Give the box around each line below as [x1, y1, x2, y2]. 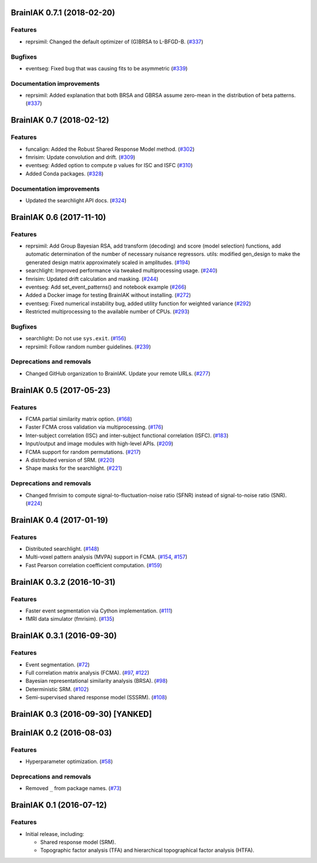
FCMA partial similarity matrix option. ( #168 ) [25, 415, 132, 422]
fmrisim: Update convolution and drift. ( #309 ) [25, 153, 136, 161]
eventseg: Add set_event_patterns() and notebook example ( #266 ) [25, 283, 187, 290]
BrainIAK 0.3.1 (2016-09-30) [11, 631, 117, 641]
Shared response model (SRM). [40, 838, 116, 845]
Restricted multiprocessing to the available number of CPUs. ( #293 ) [25, 308, 190, 315]
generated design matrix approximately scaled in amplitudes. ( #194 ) [25, 259, 190, 266]
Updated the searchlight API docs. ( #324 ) [25, 197, 127, 204]
